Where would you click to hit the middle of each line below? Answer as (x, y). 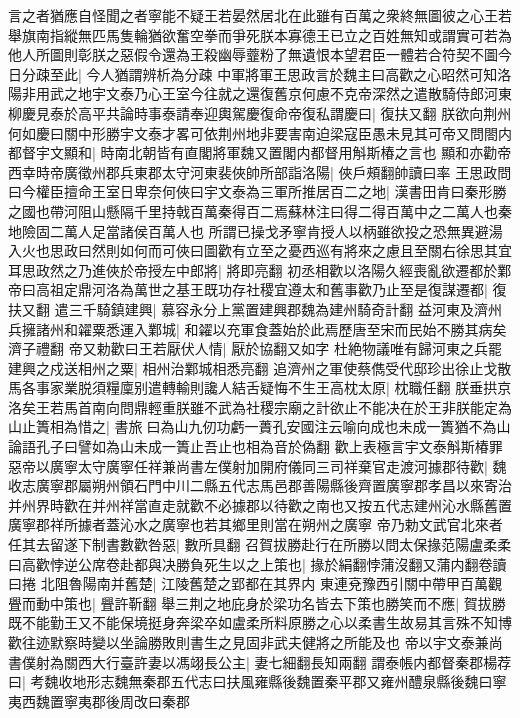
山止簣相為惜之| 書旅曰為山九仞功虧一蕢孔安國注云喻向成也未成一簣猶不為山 (259, 426)
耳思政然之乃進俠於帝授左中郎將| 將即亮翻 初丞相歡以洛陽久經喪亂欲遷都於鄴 (260, 269)
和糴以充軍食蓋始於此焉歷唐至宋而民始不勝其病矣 (345, 328)
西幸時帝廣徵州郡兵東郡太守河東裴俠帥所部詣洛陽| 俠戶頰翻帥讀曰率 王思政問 (260, 171)
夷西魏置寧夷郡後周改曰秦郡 (99, 700)
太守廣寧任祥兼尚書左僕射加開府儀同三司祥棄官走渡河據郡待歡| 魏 (292, 465)
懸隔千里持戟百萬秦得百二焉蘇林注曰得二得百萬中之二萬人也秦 (308, 210)
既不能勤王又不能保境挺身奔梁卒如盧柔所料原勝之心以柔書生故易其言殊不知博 (260, 622)
